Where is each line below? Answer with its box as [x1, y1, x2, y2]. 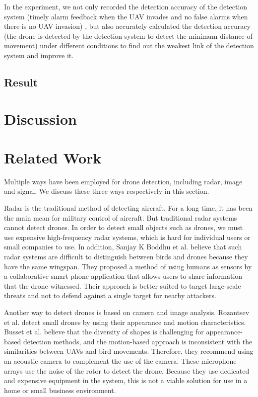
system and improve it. [4, 50, 74, 60]
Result [4, 74, 38, 89]
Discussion [4, 108, 77, 129]
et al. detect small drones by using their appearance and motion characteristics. [4, 317, 246, 327]
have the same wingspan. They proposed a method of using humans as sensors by [4, 261, 252, 271]
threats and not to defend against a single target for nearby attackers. [4, 290, 216, 301]
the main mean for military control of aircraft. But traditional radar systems [4, 212, 237, 223]
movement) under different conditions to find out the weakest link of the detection [4, 40, 254, 51]
